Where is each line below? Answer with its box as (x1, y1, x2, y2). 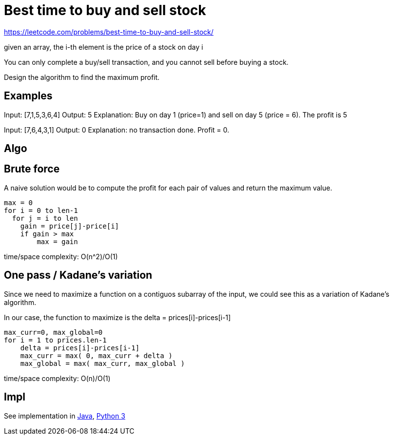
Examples (4, 90, 53, 102)
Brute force (4, 163, 60, 175)
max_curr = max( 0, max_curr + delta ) (20, 351, 173, 360)
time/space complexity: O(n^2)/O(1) (4, 252, 118, 261)
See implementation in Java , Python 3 (4, 411, 125, 420)
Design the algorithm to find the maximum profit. (4, 73, 160, 81)
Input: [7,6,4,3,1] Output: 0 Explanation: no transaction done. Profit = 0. (4, 125, 230, 134)
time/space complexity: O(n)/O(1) (4, 374, 111, 382)
